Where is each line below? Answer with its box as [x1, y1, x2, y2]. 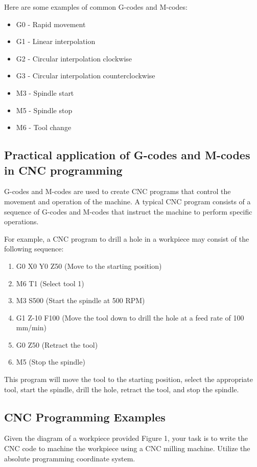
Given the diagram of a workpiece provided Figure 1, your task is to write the [4, 433, 248, 443]
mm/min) [16, 322, 46, 333]
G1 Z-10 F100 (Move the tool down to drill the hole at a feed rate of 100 [16, 312, 244, 323]
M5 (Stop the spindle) [16, 356, 85, 367]
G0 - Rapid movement [16, 18, 86, 29]
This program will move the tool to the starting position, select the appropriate [4, 374, 253, 385]
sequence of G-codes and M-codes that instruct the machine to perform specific [4, 206, 252, 217]
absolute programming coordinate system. [4, 453, 135, 463]
